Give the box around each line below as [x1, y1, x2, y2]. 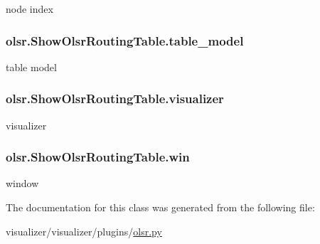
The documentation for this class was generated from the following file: [6, 200, 315, 215]
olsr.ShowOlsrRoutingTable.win [6, 148, 190, 166]
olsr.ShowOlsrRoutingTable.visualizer [6, 90, 224, 107]
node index [6, 1, 53, 16]
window [6, 176, 39, 191]
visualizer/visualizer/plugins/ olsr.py [6, 223, 162, 238]
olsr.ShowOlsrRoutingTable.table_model [6, 31, 244, 49]
